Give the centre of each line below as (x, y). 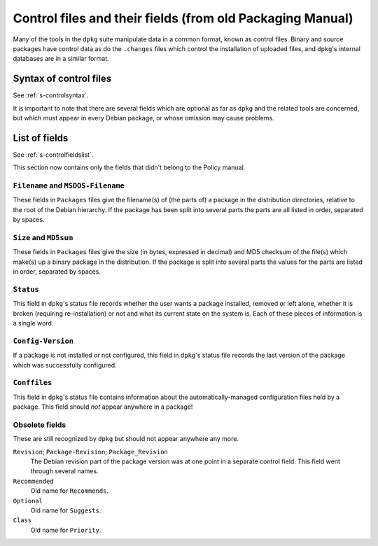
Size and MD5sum (43, 238)
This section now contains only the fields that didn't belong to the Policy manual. (129, 167)
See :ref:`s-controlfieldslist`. (53, 155)
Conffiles (33, 383)
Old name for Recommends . (69, 491)
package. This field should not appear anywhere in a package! (103, 407)
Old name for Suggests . (66, 510)
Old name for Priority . (66, 530)
